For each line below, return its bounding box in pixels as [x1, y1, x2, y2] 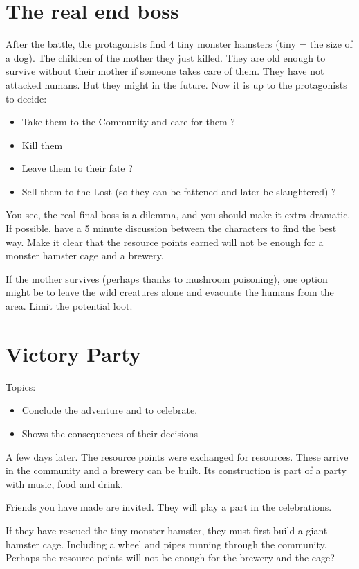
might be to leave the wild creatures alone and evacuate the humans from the [6, 285, 334, 299]
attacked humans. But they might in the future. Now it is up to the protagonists [6, 77, 347, 91]
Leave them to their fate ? [21, 161, 133, 175]
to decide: [6, 91, 47, 105]
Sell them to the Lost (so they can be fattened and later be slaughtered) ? [21, 184, 336, 198]
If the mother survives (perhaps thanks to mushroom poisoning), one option [6, 271, 328, 286]
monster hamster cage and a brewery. [6, 248, 164, 263]
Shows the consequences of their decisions [21, 426, 199, 440]
